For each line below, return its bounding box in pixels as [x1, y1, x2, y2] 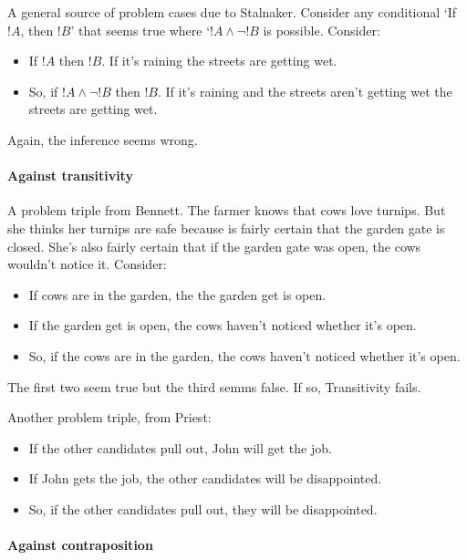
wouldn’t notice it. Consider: [7, 254, 167, 274]
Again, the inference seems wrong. [7, 130, 198, 149]
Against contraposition [7, 535, 153, 555]
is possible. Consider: [263, 20, 380, 39]
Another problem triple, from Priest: [7, 408, 212, 427]
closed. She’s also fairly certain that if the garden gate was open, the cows [7, 236, 421, 255]
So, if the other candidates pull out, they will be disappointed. [28, 499, 378, 518]
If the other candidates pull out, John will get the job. [28, 438, 332, 457]
